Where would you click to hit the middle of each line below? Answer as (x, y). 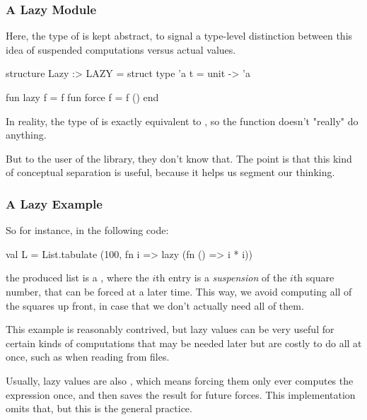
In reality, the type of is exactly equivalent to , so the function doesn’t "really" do (182, 121)
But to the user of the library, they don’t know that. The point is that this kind (179, 158)
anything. (26, 135)
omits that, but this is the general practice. (99, 408)
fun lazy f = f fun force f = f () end (82, 97)
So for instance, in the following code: (87, 230)
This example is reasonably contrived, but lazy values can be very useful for (170, 329)
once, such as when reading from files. (88, 357)
